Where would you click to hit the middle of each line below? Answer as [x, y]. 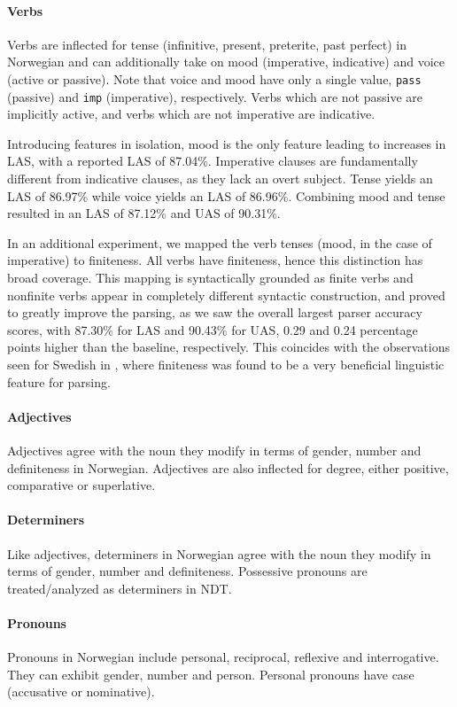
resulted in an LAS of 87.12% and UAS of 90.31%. [144, 213]
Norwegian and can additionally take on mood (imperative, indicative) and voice [226, 62]
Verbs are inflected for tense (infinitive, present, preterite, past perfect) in [207, 44]
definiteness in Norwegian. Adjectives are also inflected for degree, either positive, [228, 467]
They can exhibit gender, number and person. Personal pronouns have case [211, 674]
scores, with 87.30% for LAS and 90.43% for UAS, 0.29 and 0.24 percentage [213, 329]
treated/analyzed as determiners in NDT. [120, 588]
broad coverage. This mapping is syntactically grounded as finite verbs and [210, 278]
